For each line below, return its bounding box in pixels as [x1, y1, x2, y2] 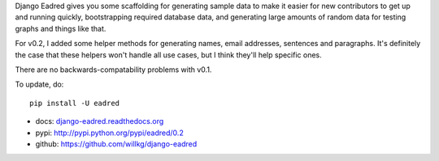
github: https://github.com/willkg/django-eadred [35, 138, 198, 149]
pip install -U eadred [29, 98, 120, 108]
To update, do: [15, 79, 64, 89]
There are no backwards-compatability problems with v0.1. [15, 65, 212, 74]
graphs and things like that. [15, 23, 106, 33]
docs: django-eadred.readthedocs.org [35, 117, 164, 126]
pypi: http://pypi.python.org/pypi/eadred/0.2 [35, 128, 185, 138]
